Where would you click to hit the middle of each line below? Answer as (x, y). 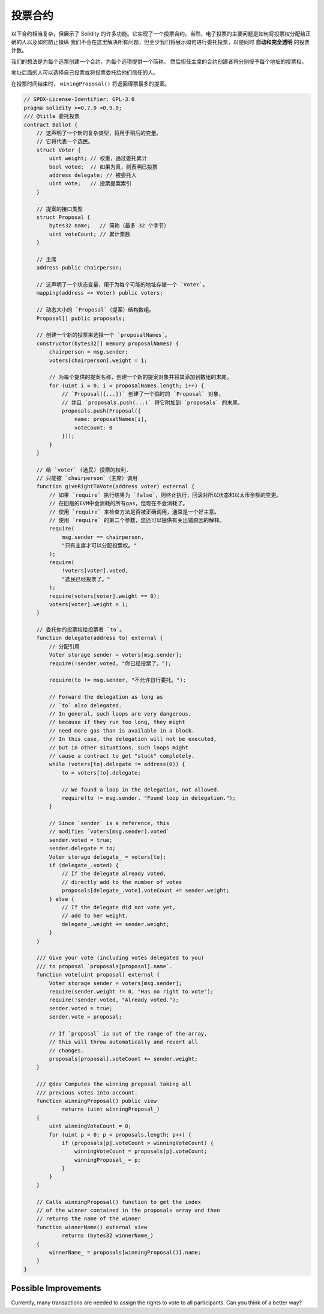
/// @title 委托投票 (52, 116)
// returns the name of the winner (88, 1219)
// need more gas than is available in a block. (122, 730)
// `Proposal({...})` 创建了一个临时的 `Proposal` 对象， (143, 394)
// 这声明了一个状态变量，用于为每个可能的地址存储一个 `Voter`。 (122, 285)
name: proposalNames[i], (111, 419)
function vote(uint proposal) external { (98, 975)
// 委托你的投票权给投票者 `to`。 (81, 630)
